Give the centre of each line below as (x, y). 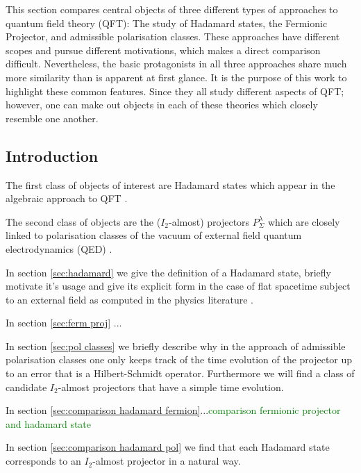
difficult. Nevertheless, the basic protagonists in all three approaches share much (176, 64)
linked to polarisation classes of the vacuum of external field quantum (154, 235)
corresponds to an (43, 461)
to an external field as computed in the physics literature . (129, 299)
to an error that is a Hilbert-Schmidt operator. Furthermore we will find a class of (180, 373)
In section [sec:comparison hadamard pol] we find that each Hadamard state (168, 447)
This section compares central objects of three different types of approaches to (172, 9)
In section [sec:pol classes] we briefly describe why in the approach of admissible (176, 346)
